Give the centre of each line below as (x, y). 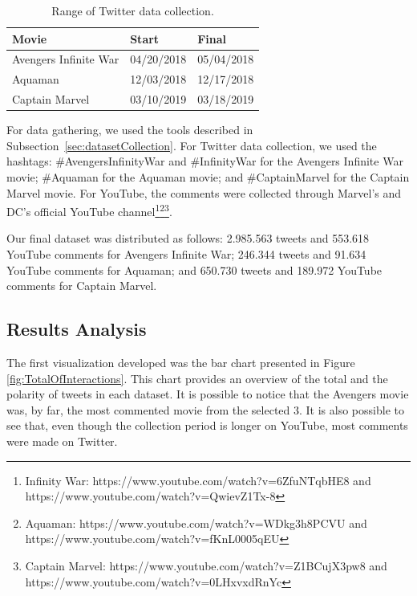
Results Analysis (77, 329)
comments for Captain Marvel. (82, 286)
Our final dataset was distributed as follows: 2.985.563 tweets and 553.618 (188, 238)
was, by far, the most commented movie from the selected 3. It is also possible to (205, 409)
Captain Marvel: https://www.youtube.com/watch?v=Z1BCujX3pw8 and (206, 565)
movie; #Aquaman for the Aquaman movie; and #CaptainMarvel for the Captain (208, 177)
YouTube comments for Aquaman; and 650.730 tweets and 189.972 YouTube (194, 269)
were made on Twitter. (62, 441)
